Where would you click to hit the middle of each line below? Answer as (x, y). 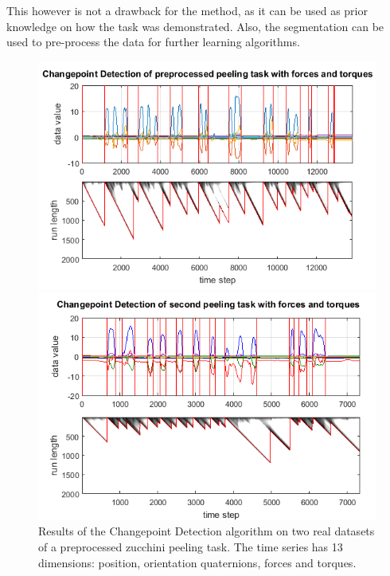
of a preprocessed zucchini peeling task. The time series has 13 (191, 546)
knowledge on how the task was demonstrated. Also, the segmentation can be (195, 26)
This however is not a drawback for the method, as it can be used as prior (187, 10)
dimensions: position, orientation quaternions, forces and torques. (197, 562)
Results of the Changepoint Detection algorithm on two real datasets (207, 531)
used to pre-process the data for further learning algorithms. (153, 42)
